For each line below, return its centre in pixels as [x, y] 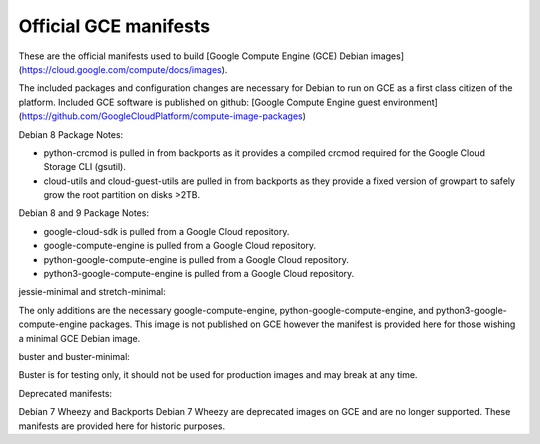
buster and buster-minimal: [74, 356]
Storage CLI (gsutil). [85, 167]
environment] [410, 102]
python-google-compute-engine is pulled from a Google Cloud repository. [196, 259]
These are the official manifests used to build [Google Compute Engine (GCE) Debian [193, 56]
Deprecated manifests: [65, 393]
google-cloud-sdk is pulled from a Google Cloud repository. [166, 231]
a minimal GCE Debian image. [79, 338]
